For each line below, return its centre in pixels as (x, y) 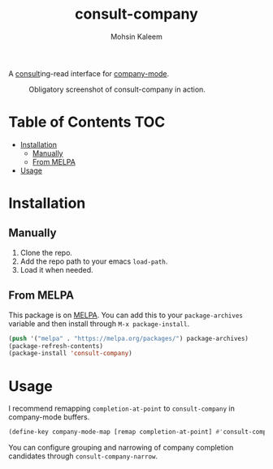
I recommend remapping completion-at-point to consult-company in (122, 409)
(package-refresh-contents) (56, 346)
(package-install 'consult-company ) (70, 354)
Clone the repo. (46, 252)
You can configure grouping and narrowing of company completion (121, 448)
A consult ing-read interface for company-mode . (89, 73)
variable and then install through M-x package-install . (99, 323)
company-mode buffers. (49, 417)
